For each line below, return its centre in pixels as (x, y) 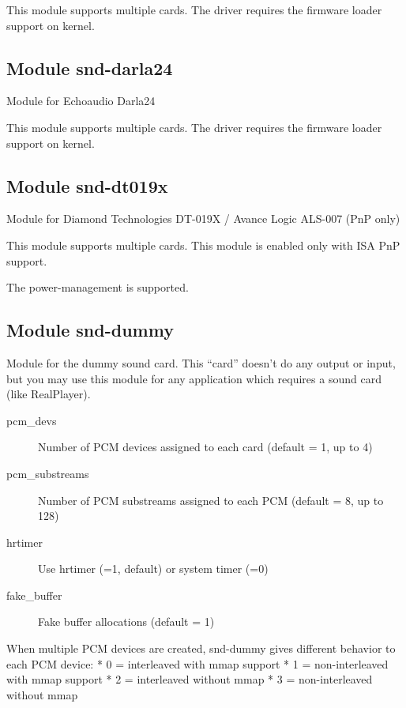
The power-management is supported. (98, 287)
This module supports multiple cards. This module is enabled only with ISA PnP (203, 245)
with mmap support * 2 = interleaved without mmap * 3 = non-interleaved (190, 679)
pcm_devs (32, 420)
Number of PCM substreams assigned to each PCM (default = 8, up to (211, 500)
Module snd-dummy (90, 330)
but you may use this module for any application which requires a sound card (194, 378)
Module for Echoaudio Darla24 (81, 101)
